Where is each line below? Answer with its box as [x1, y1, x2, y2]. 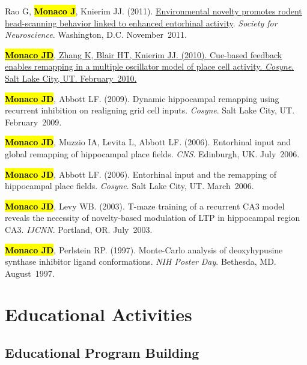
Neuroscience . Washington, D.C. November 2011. [5, 28, 187, 41]
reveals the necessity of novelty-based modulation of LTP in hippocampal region [5, 211, 300, 224]
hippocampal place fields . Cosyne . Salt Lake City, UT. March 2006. [5, 179, 254, 192]
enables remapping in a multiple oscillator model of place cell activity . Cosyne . [5, 60, 294, 73]
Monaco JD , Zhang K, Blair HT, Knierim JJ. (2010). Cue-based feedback [5, 48, 282, 61]
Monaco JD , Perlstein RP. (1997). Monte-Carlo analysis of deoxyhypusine [5, 243, 283, 256]
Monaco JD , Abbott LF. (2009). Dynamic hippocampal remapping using [5, 92, 279, 104]
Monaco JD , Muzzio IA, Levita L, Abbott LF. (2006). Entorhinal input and [5, 136, 291, 148]
